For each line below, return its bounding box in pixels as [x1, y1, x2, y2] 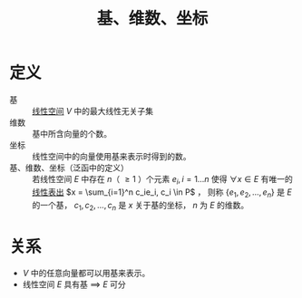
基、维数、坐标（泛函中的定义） [9, 162, 129, 173]
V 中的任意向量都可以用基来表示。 [22, 268, 151, 279]
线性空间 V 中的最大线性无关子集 [32, 105, 154, 116]
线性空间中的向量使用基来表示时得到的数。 [32, 150, 191, 161]
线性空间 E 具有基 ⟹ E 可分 [22, 279, 127, 290]
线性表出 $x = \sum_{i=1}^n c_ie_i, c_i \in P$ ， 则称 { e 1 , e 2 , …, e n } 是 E [32, 187, 292, 199]
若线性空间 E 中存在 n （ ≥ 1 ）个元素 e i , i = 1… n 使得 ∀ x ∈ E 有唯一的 [32, 173, 293, 187]
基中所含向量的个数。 [32, 128, 112, 139]
